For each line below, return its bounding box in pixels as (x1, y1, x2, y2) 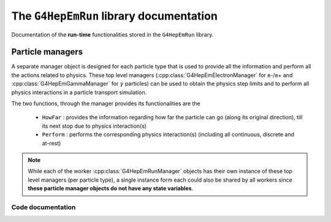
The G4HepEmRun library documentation (11, 9, 218, 23)
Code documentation (11, 202, 76, 211)
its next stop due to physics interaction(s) (42, 122, 147, 130)
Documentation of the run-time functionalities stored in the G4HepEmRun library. (11, 31, 214, 38)
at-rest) (42, 139, 61, 147)
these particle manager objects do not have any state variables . (28, 185, 194, 192)
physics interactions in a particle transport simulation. (11, 89, 147, 96)
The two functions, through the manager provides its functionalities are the (11, 100, 200, 107)
